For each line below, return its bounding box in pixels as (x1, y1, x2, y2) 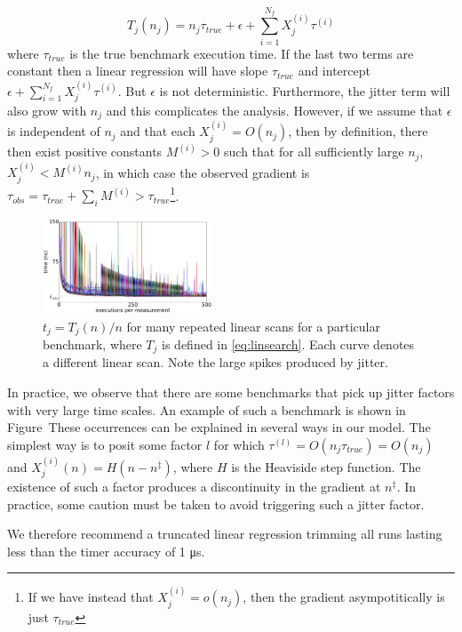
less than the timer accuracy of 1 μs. (7, 541, 205, 560)
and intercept (298, 61, 370, 80)
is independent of (7, 122, 100, 140)
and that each (120, 122, 195, 140)
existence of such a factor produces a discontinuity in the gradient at (7, 477, 381, 496)
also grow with (7, 100, 87, 119)
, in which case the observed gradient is (95, 163, 310, 181)
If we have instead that (28, 588, 154, 606)
